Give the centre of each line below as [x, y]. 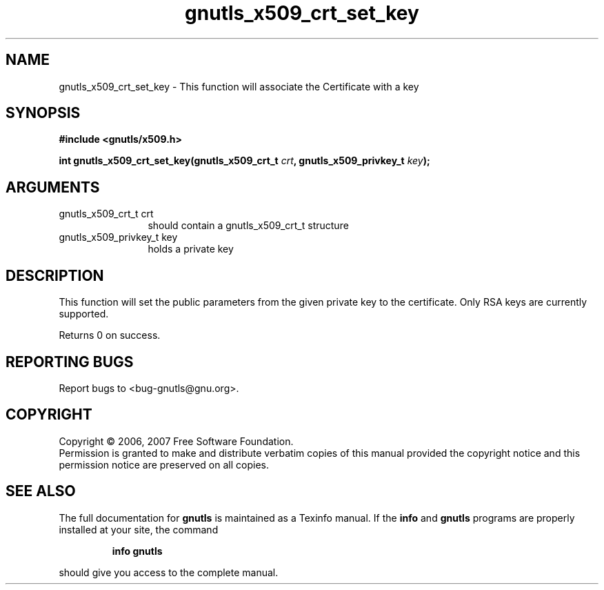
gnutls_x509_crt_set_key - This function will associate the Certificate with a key [239, 86]
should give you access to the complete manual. [169, 572]
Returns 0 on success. [110, 335]
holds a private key [191, 249]
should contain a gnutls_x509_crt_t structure [248, 226]
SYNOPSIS [43, 113]
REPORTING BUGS [70, 362]
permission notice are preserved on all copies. [164, 464]
